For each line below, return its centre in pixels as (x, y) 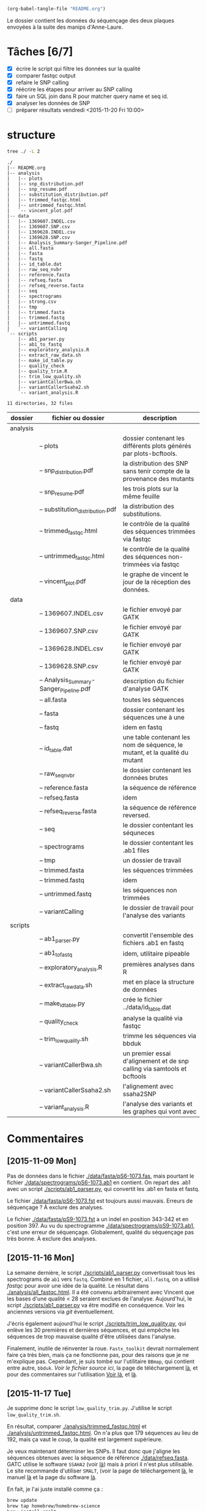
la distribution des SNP (155, 464)
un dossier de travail (152, 861)
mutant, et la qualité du (156, 752)
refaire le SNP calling (42, 82)
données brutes (145, 778)
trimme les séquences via (160, 1036)
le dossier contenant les (157, 770)
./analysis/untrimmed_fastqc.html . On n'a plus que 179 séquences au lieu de (103, 1433)
